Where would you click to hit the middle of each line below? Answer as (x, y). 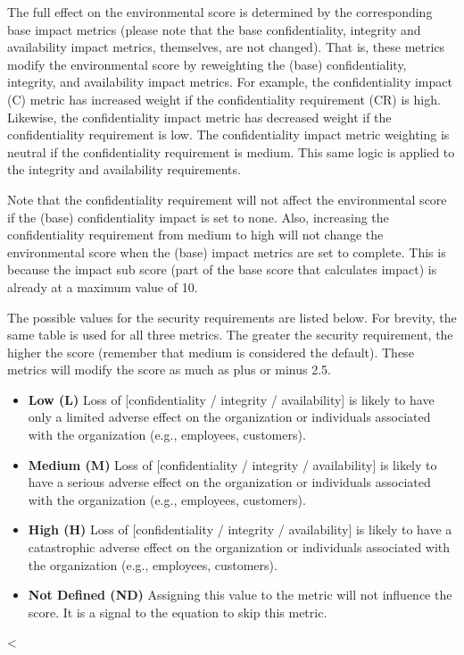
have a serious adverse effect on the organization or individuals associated (229, 482)
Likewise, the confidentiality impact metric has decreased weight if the (199, 117)
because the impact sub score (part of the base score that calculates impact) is (222, 269)
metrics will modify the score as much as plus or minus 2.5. (169, 369)
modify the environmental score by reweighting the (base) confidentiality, (207, 64)
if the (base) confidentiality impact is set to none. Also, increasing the (198, 217)
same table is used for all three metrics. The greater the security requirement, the (230, 335)
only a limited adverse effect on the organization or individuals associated (229, 417)
